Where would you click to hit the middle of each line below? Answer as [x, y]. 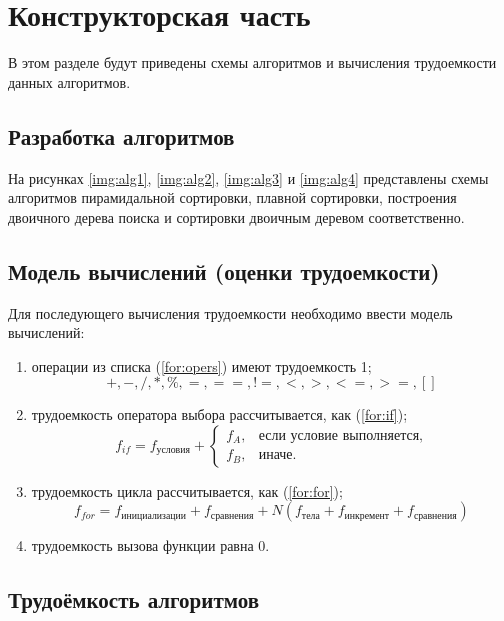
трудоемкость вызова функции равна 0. [150, 545]
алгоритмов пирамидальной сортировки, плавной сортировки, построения [232, 197]
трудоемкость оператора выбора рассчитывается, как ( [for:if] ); [219, 414]
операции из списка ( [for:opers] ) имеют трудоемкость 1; [201, 365]
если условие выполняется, [340, 435]
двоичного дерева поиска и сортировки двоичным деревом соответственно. [236, 216]
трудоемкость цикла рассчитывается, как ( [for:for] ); [187, 490]
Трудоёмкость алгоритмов [134, 599]
